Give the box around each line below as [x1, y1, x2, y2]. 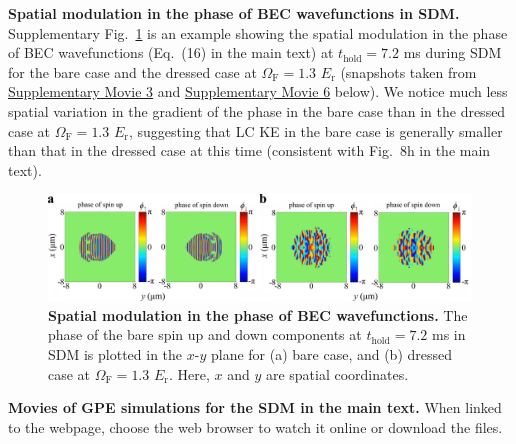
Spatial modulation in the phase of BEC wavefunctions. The [48, 304, 468, 325]
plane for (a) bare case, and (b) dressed [210, 343, 453, 364]
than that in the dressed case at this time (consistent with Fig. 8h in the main [8, 140, 491, 161]
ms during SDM [403, 42, 502, 63]
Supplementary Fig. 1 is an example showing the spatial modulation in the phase [8, 22, 508, 43]
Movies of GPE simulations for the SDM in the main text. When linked [8, 397, 502, 418]
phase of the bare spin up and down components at [48, 324, 362, 345]
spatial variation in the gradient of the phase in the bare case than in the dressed [8, 100, 506, 121]
